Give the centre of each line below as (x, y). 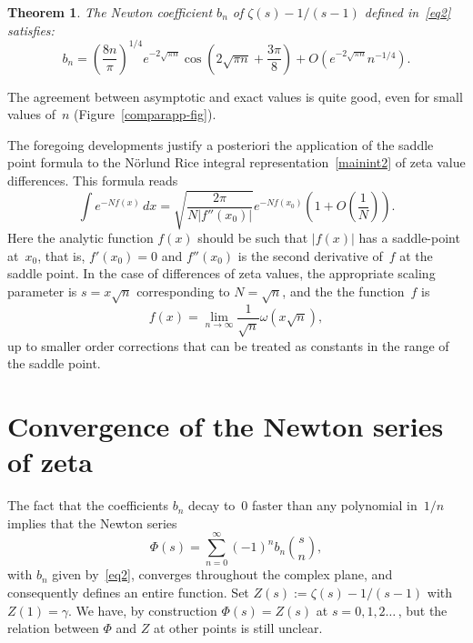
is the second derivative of (310, 255)
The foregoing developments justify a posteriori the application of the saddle (221, 144)
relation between (53, 628)
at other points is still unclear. (238, 628)
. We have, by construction (142, 610)
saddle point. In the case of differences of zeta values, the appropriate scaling (221, 273)
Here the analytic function (81, 238)
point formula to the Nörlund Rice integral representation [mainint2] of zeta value (236, 162)
